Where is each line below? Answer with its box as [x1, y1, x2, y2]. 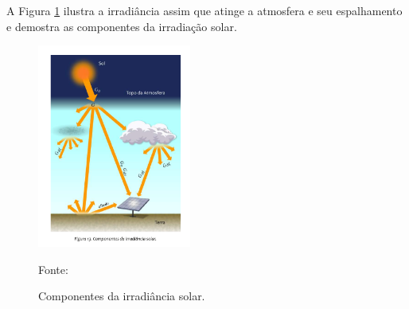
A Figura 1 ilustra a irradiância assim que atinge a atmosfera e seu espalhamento [6, 2, 403, 18]
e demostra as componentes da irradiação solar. [6, 18, 237, 34]
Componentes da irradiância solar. [38, 287, 205, 304]
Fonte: [38, 260, 68, 277]
